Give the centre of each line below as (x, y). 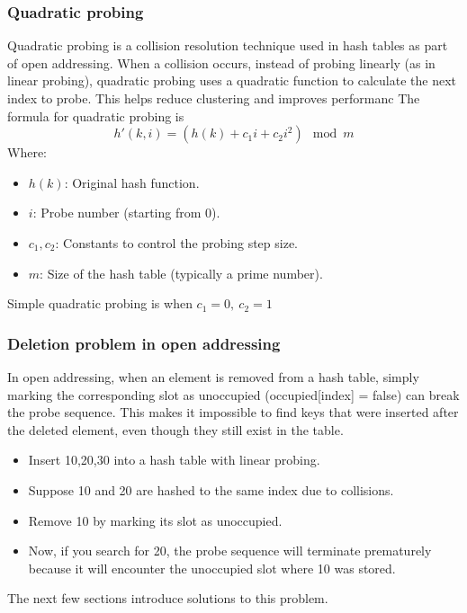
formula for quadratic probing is (96, 115)
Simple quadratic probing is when (100, 303)
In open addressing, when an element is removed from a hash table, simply (213, 376)
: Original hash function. (132, 182)
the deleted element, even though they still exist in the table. (175, 429)
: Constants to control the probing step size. (177, 242)
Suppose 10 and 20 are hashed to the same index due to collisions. (211, 489)
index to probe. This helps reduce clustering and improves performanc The (214, 98)
